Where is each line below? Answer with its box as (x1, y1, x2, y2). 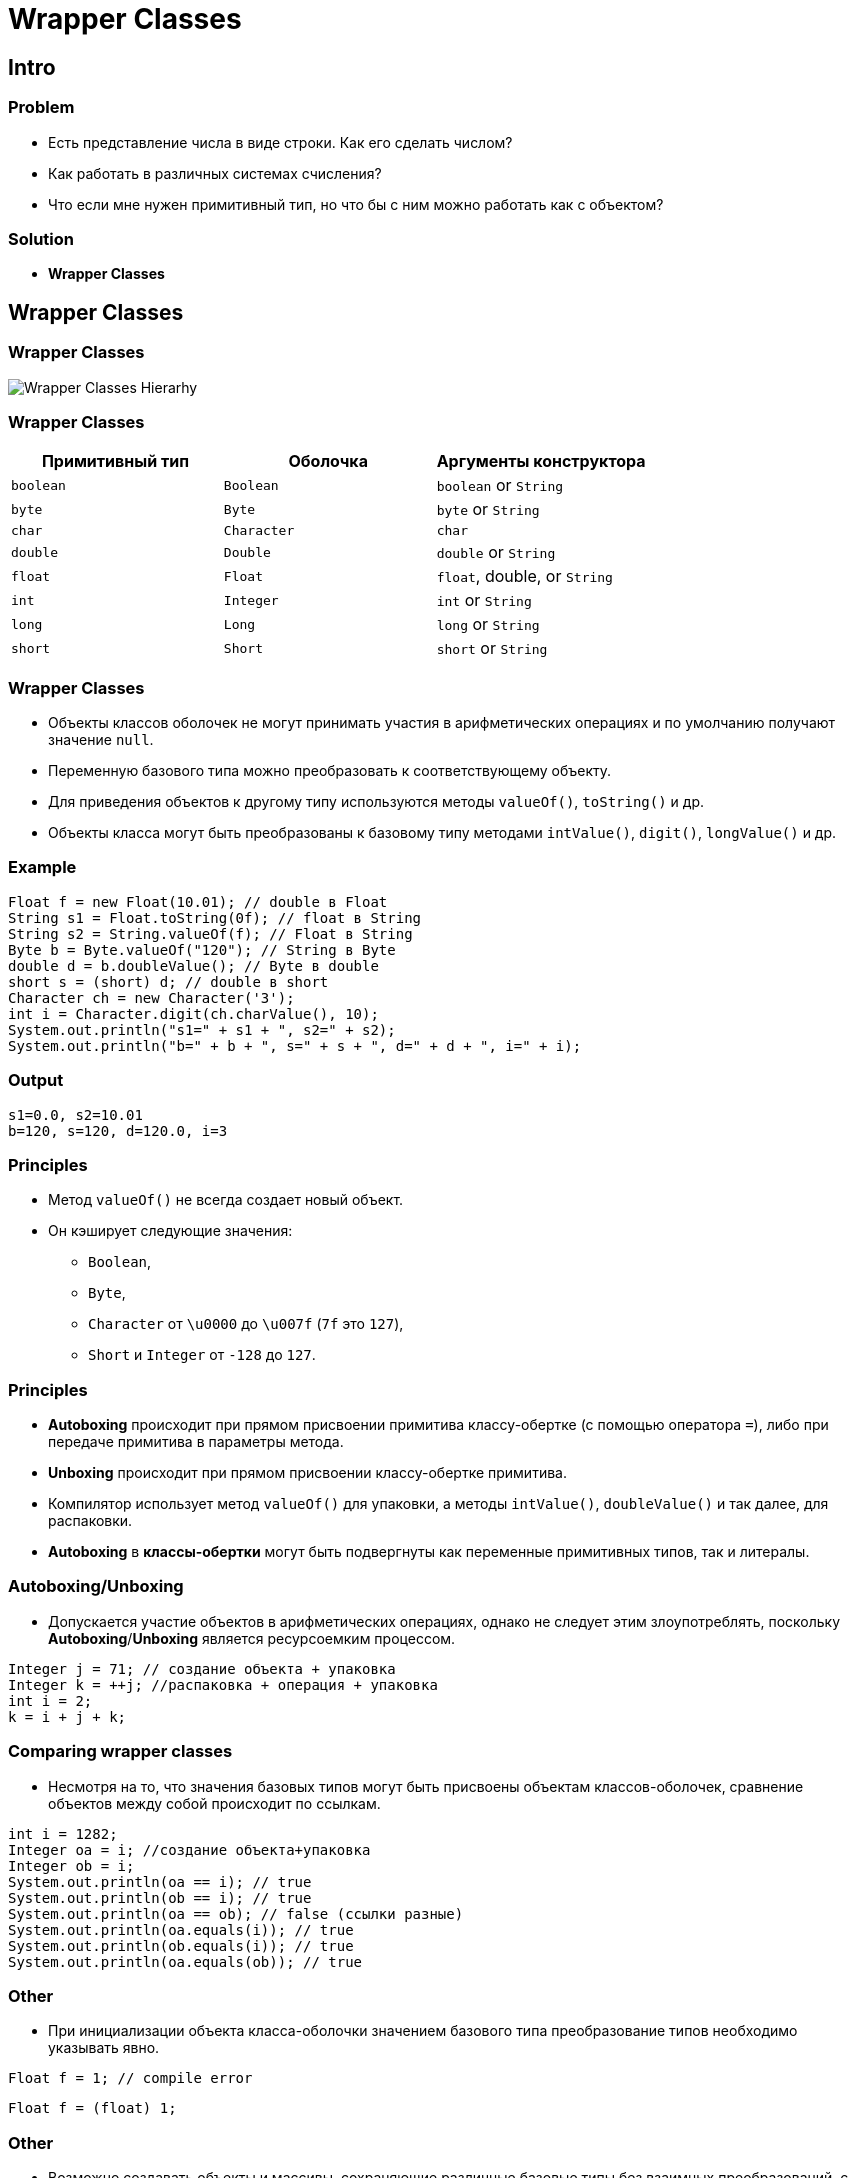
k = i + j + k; (8, 1708, 127, 1725)
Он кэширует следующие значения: (48, 1222, 293, 1240)
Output (8, 1070, 64, 1091)
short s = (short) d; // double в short (8, 973, 329, 990)
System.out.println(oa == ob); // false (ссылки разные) (8, 1905, 464, 1922)
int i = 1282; (8, 1825, 118, 1842)
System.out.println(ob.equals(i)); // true (8, 1937, 354, 1954)
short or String (436, 638, 548, 659)
